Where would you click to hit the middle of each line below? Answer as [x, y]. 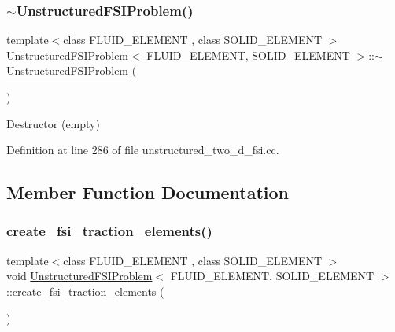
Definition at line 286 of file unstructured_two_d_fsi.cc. [143, 150]
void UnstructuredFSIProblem [79, 276]
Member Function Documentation [148, 192]
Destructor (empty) [53, 123]
